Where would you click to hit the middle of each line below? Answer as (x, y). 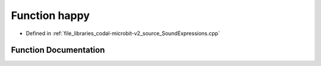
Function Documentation (58, 50)
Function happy (51, 15)
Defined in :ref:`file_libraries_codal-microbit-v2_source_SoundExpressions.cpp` (123, 33)
